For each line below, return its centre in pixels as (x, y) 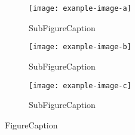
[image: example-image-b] (80, 47)
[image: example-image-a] (80, 8)
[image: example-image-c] (80, 85)
